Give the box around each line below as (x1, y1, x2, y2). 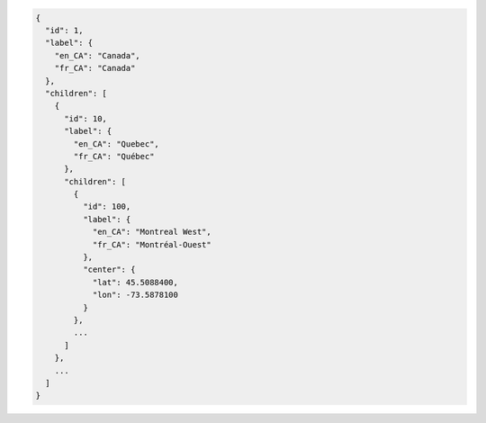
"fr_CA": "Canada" (54, 63, 136, 74)
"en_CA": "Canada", (54, 50, 141, 60)
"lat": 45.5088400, (92, 277, 179, 287)
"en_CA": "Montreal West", (92, 227, 211, 238)
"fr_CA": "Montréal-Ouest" (92, 239, 211, 249)
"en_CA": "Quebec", (73, 139, 159, 148)
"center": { (82, 265, 136, 274)
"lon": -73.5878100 (92, 290, 179, 301)
